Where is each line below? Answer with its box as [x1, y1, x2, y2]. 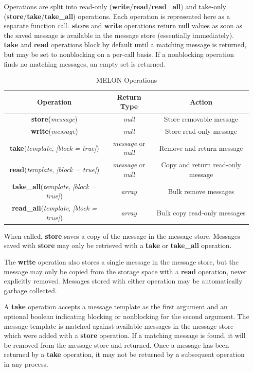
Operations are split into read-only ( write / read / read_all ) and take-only [4, 1, 226, 11]
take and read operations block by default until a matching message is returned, [4, 39, 247, 50]
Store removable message [164, 114, 238, 124]
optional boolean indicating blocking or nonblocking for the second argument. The [4, 311, 249, 321]
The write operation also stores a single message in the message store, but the [4, 257, 239, 267]
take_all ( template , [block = [12, 181, 97, 191]
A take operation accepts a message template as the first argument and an [4, 301, 228, 312]
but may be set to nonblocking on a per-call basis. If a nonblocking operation [4, 49, 234, 59]
